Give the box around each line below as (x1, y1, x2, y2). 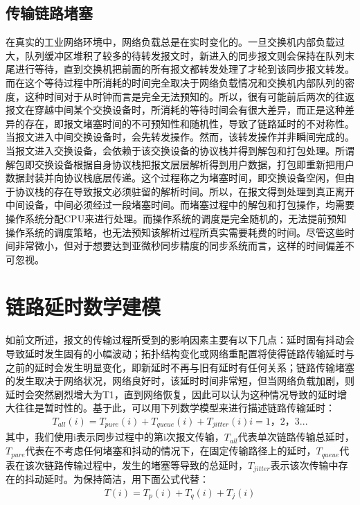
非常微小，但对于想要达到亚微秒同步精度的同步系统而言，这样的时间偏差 (15, 238, 345, 253)
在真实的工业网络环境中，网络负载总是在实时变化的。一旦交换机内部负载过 (6, 35, 345, 49)
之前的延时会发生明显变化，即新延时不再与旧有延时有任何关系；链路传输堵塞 (6, 360, 354, 374)
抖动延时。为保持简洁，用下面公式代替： (24, 471, 209, 486)
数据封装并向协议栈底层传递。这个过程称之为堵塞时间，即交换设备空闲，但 (6, 170, 345, 185)
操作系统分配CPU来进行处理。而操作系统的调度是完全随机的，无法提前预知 (6, 211, 347, 225)
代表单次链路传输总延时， (237, 429, 354, 444)
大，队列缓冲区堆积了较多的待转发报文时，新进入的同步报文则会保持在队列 (6, 48, 345, 62)
